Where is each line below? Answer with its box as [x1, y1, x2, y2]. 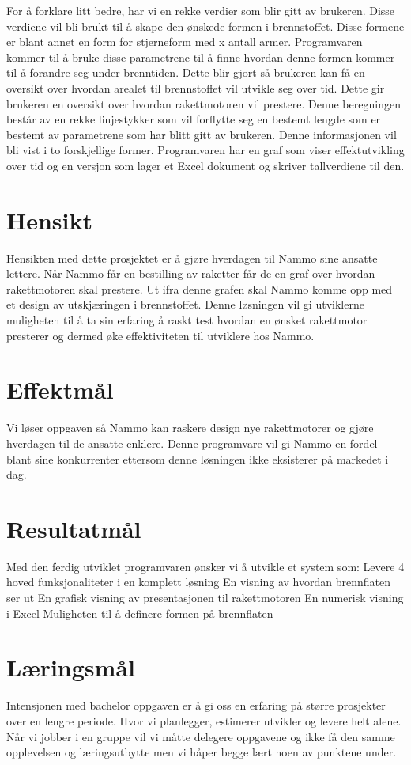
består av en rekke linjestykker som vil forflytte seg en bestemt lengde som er [6, 111, 381, 127]
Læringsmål [6, 651, 135, 684]
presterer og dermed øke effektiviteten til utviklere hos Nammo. [6, 327, 315, 343]
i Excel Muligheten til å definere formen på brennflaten [6, 604, 273, 621]
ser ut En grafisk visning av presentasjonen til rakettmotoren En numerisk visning [6, 589, 404, 606]
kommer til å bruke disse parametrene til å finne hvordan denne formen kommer [6, 48, 395, 65]
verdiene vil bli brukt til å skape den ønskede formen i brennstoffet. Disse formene [6, 17, 405, 34]
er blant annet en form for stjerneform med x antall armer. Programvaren [6, 33, 363, 50]
